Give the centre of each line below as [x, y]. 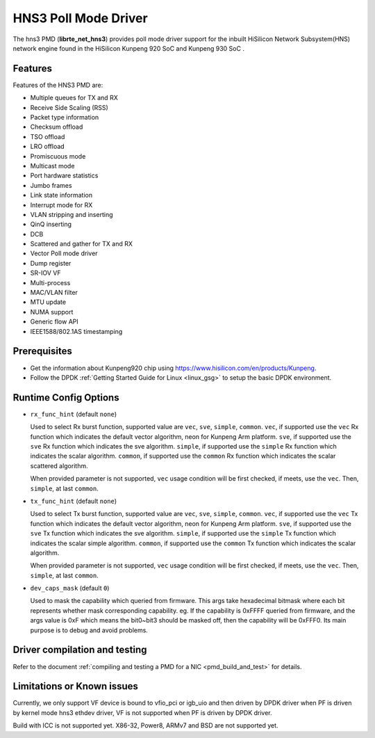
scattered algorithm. [59, 465]
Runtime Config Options [66, 398]
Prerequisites [42, 351]
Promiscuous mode [58, 156]
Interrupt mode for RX [61, 204]
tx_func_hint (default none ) [74, 501]
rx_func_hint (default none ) [74, 414]
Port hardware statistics [64, 176]
